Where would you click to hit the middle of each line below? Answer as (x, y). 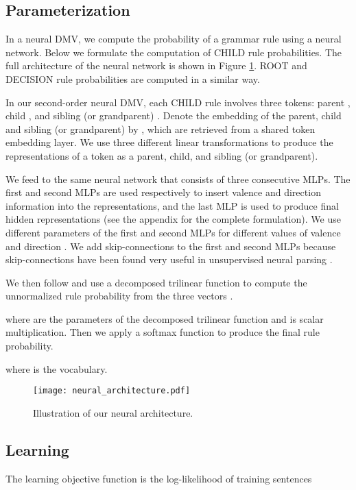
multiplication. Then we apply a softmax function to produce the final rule (163, 332)
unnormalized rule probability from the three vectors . (119, 296)
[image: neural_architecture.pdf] (112, 391)
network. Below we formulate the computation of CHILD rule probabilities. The (174, 52)
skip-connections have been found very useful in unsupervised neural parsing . (169, 259)
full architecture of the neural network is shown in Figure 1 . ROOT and (156, 65)
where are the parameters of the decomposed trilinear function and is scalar (165, 318)
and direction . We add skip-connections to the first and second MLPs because (171, 246)
